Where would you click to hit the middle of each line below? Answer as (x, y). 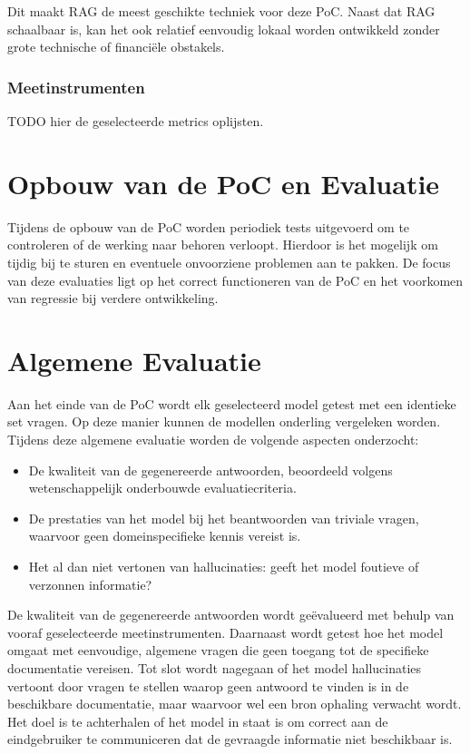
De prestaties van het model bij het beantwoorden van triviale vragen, (224, 518)
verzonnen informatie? (90, 584)
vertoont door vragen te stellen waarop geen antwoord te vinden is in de (208, 685)
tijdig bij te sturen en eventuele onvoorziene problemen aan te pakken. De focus (229, 262)
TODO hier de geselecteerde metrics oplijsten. (136, 121)
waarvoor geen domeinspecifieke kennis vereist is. (165, 536)
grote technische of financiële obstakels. (116, 47)
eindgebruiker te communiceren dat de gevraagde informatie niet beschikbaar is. (230, 739)
